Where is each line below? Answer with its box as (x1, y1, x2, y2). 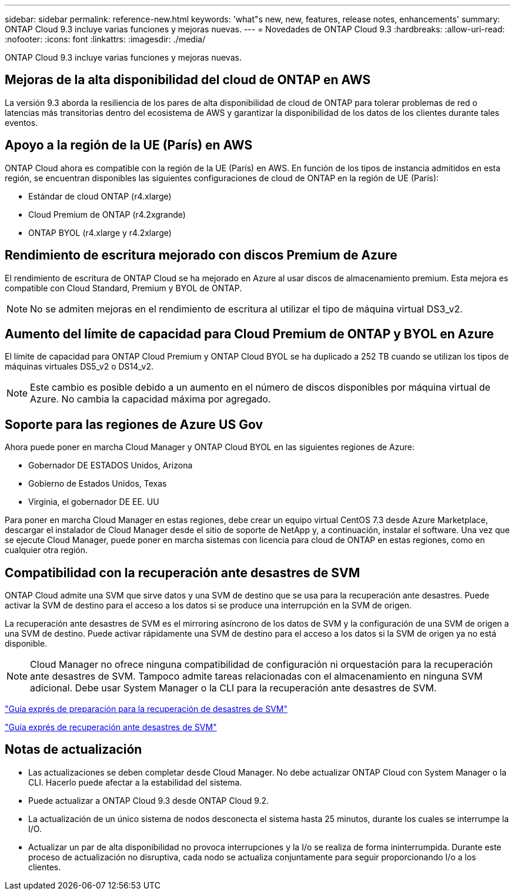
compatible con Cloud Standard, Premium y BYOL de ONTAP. (5, 282, 242, 293)
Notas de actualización (5, 742, 142, 757)
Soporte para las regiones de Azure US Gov (5, 417, 263, 432)
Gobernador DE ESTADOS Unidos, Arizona (28, 460, 193, 471)
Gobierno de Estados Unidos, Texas (28, 478, 167, 489)
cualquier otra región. (5, 545, 88, 555)
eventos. (5, 117, 38, 128)
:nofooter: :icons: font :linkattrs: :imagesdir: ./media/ (5, 34, 206, 44)
